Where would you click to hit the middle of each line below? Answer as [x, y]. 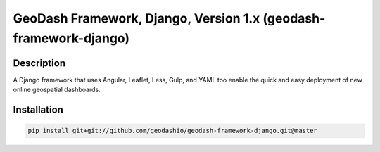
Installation [38, 110]
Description [39, 63]
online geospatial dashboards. [57, 90]
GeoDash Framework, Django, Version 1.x [137, 18]
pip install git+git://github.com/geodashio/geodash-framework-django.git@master [173, 131]
